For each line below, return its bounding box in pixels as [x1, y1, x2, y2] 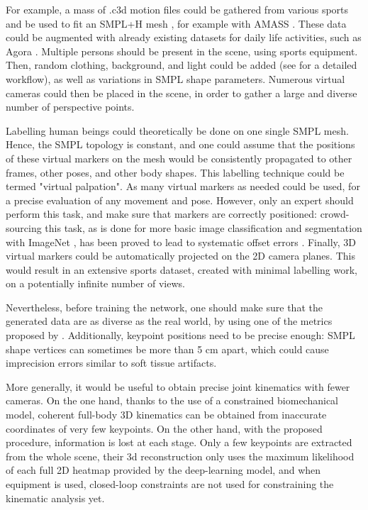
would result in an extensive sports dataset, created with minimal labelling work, [6, 262, 357, 277]
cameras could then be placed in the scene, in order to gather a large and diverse [6, 85, 357, 100]
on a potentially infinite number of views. [6, 276, 185, 291]
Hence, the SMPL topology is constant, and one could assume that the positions [6, 137, 355, 152]
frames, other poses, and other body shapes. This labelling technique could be [6, 165, 345, 179]
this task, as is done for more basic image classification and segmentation [45, 220, 362, 235]
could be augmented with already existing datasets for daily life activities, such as [6, 30, 362, 45]
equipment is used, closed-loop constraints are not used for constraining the [6, 477, 334, 491]
